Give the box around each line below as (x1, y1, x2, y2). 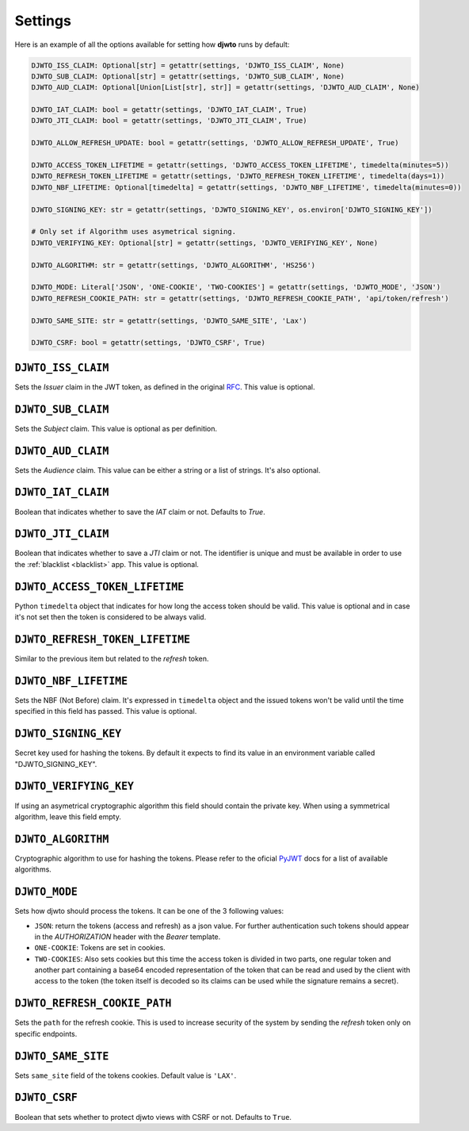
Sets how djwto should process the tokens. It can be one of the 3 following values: (14, 907, 284, 916)
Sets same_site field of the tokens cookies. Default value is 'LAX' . (14, 1071, 237, 1080)
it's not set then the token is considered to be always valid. (14, 612, 207, 622)
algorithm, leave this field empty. (14, 811, 122, 821)
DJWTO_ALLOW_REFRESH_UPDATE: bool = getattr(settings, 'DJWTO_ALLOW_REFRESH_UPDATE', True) (31, 139, 399, 148)
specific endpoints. (14, 1029, 78, 1038)
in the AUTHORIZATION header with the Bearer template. (34, 932, 221, 941)
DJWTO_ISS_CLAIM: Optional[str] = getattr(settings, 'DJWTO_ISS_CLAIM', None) (31, 60, 345, 70)
